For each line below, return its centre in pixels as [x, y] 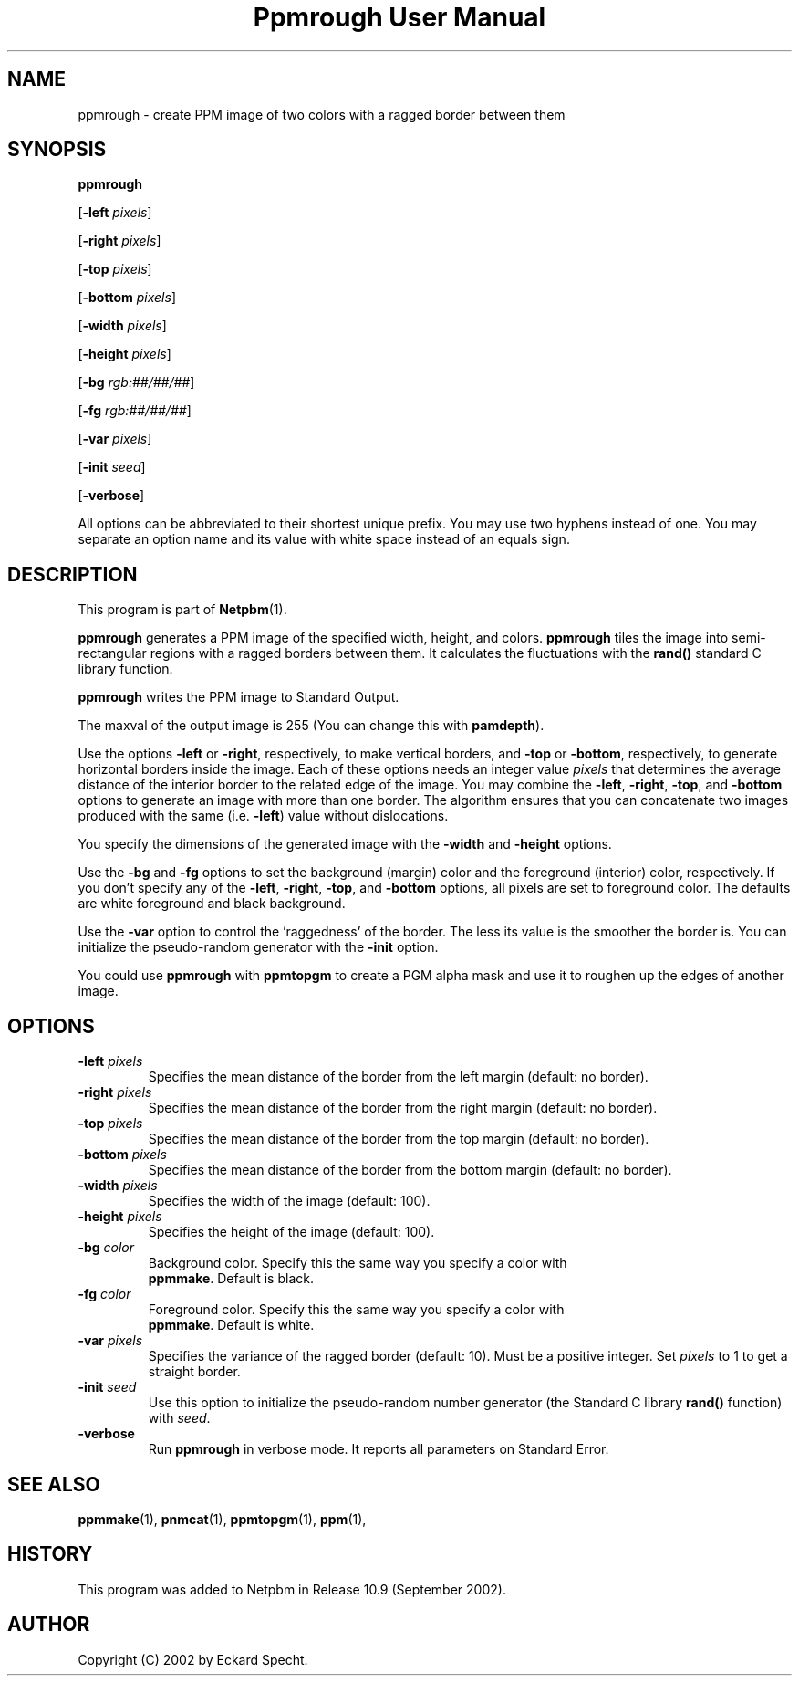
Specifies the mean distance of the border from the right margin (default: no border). [403, 1108]
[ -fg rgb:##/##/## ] [135, 411]
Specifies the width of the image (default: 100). [289, 1201]
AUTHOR [49, 1625]
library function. [125, 669]
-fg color [104, 1294]
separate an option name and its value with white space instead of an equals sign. [324, 539]
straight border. [194, 1372]
